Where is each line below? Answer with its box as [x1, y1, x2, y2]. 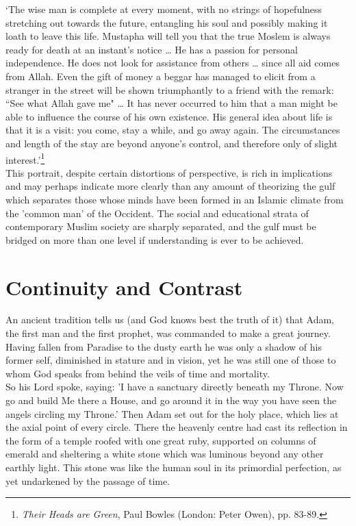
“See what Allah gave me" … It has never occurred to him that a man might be [5, 96, 338, 110]
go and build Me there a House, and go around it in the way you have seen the [5, 393, 337, 408]
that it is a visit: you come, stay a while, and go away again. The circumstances [5, 123, 340, 137]
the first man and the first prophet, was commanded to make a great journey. [5, 326, 331, 340]
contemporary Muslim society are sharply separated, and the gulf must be [5, 219, 316, 234]
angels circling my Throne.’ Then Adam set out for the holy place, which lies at [5, 406, 339, 421]
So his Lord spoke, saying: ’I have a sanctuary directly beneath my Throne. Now [5, 379, 344, 394]
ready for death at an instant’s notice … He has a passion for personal [5, 42, 298, 56]
